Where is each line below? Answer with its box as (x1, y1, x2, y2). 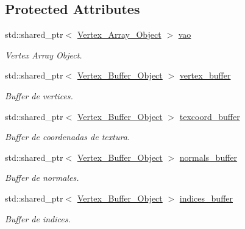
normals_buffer (179, 150, 238, 163)
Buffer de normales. (5, 171, 79, 184)
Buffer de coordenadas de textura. (5, 130, 130, 143)
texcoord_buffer (179, 110, 240, 122)
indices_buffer (179, 191, 233, 204)
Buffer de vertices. (5, 89, 73, 102)
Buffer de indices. (5, 212, 71, 225)
